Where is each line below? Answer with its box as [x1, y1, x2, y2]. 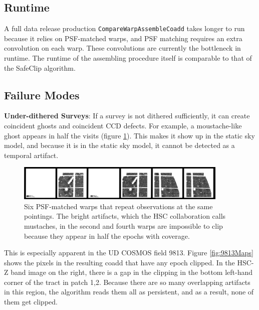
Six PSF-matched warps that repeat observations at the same [24, 201, 213, 211]
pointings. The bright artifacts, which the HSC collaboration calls [24, 211, 226, 221]
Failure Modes [4, 87, 80, 102]
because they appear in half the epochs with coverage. [24, 230, 190, 241]
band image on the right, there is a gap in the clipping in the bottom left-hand [11, 267, 253, 277]
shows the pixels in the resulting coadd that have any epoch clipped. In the [4, 257, 235, 267]
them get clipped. [4, 296, 58, 307]
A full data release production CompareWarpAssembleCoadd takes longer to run [4, 23, 245, 34]
